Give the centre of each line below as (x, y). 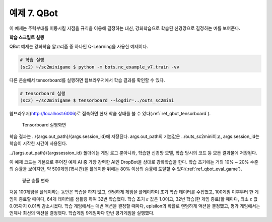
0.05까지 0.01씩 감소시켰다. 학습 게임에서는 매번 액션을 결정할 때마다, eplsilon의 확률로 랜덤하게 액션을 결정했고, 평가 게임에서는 (135, 206)
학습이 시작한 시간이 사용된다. (38, 143)
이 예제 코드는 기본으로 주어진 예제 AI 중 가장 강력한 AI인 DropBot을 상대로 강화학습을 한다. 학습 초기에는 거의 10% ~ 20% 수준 (134, 162)
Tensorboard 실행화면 (44, 125)
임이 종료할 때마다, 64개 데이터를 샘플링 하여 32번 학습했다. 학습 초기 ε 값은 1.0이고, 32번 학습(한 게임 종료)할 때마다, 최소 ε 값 (133, 199)
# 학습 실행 (32, 60)
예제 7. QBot (33, 13)
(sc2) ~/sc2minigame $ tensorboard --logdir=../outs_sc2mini (97, 100)
